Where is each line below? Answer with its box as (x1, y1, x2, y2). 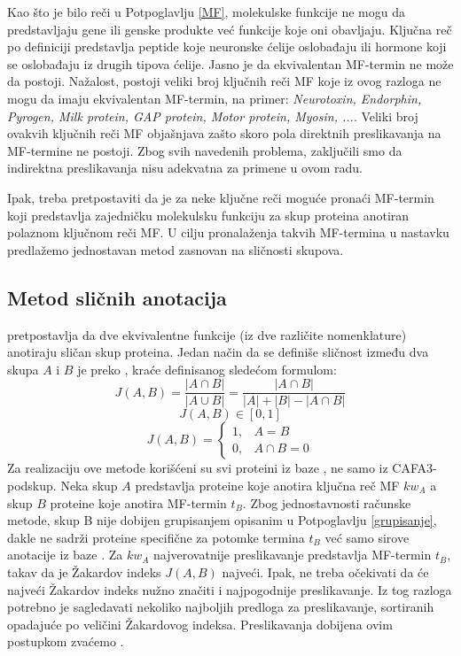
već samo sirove (324, 528, 410, 546)
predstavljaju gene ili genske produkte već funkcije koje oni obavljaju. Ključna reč (7, 19, 452, 38)
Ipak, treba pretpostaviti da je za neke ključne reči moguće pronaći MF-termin (7, 188, 434, 206)
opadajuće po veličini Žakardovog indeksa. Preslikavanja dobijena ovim (7, 614, 393, 633)
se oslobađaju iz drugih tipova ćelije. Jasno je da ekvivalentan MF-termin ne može (7, 54, 454, 73)
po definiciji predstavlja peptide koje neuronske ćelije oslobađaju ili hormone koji (7, 37, 447, 56)
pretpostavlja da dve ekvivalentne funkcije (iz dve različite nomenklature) (7, 325, 407, 343)
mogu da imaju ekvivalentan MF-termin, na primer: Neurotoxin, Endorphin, (7, 89, 422, 107)
